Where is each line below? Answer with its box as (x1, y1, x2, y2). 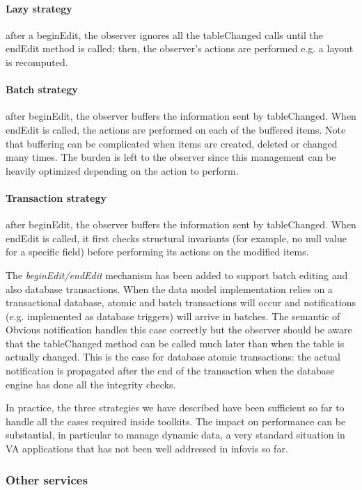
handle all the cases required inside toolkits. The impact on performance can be (6, 413, 346, 428)
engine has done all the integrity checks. (6, 377, 176, 391)
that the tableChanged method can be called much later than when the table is (6, 335, 345, 350)
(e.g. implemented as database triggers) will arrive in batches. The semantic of (6, 308, 340, 323)
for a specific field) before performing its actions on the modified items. (6, 244, 309, 259)
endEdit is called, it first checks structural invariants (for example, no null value (6, 230, 347, 245)
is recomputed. (6, 54, 68, 69)
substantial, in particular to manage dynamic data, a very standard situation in (6, 427, 345, 442)
